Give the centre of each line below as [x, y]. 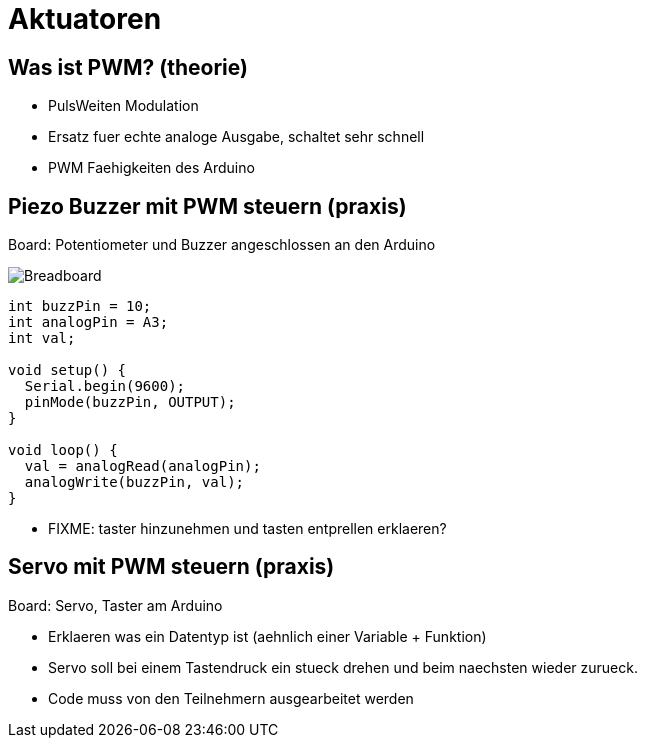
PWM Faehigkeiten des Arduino [151, 168]
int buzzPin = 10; [80, 306]
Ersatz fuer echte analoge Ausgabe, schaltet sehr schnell [236, 137]
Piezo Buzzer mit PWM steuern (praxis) [207, 206]
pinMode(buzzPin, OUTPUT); [130, 402]
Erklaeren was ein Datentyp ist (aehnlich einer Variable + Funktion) [267, 636]
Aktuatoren [85, 19]
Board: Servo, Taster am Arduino [115, 605]
